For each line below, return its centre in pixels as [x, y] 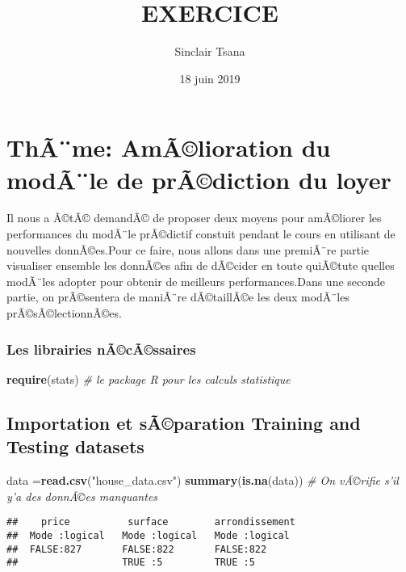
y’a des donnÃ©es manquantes [82, 496]
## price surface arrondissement [151, 522]
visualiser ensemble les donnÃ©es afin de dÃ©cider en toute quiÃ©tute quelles [201, 265]
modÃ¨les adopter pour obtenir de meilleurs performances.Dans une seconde [196, 281]
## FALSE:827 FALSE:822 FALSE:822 [137, 549]
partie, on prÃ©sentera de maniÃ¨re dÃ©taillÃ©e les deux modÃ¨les [178, 297]
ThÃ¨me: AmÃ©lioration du [169, 147]
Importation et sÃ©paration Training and [184, 422]
